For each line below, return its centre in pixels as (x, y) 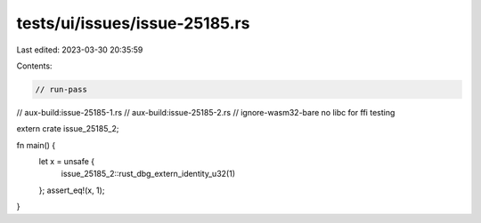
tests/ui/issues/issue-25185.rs (133, 23)
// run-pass (61, 89)
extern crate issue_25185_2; (68, 129)
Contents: (34, 66)
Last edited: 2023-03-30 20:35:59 (80, 50)
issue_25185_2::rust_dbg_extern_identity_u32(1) (148, 174)
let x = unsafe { (67, 162)
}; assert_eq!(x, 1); (72, 190)
